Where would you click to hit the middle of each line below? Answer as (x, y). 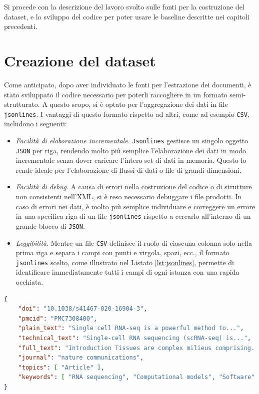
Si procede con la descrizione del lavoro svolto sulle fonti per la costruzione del (124, 6)
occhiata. (29, 282)
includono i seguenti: (35, 124)
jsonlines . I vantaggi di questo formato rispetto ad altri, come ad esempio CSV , (127, 114)
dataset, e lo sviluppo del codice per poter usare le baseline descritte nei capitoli (127, 16)
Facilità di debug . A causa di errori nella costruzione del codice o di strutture (134, 187)
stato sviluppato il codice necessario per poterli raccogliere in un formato (116, 94)
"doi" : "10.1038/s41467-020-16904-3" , (83, 309)
